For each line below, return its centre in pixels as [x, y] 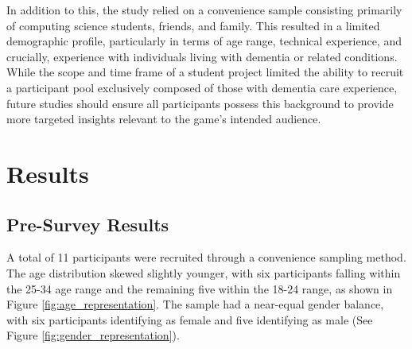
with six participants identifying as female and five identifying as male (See [190, 319]
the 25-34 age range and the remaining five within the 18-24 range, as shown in [200, 288]
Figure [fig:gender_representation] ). [93, 335]
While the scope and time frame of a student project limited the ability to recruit [205, 72]
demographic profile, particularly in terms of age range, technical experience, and [204, 41]
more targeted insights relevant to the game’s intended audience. [164, 119]
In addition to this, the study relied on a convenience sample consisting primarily [204, 10]
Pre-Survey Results [88, 224]
